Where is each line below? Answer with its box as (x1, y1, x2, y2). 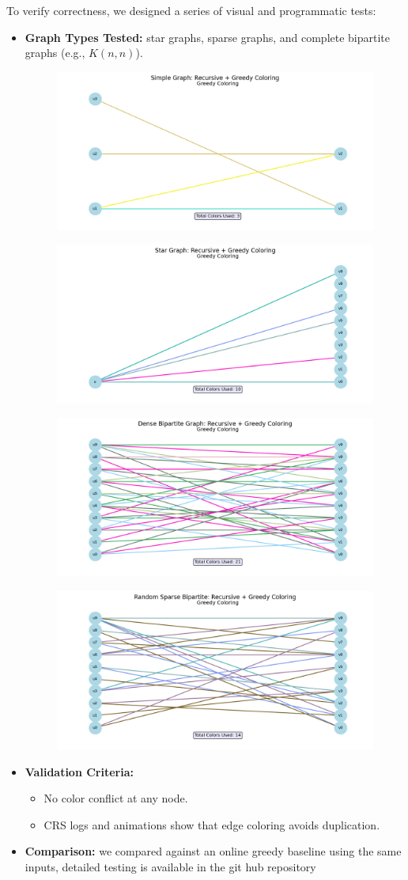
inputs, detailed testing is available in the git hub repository (25, 858, 316, 874)
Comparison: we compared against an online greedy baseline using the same (25, 843, 402, 859)
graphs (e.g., (25, 44, 85, 61)
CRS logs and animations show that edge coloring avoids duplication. (43, 816, 380, 833)
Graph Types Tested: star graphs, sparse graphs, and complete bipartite (25, 28, 391, 45)
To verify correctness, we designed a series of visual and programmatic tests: (6, 2, 376, 18)
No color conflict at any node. (43, 790, 188, 806)
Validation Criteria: (25, 763, 134, 779)
